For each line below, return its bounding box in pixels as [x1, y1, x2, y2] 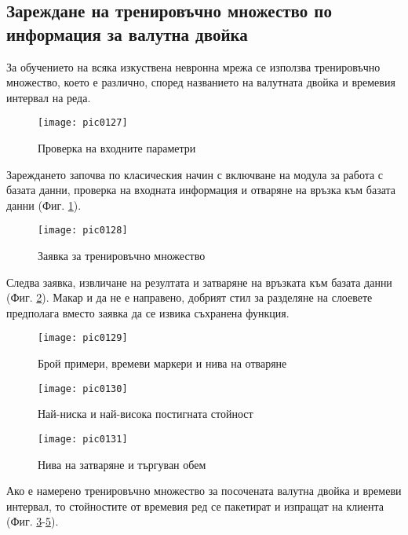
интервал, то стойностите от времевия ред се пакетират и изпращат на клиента [6, 497, 384, 514]
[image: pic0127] [38, 117, 128, 129]
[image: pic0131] [38, 433, 128, 445]
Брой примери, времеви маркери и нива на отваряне [38, 355, 287, 372]
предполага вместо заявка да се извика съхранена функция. [6, 304, 290, 321]
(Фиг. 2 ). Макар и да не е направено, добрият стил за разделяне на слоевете [6, 289, 373, 306]
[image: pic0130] [38, 383, 128, 394]
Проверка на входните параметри [38, 140, 196, 156]
